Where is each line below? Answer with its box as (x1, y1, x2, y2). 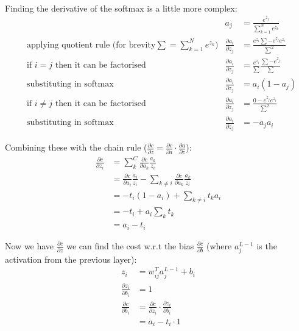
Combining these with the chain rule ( (5, 141, 147, 154)
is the (256, 239, 277, 252)
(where (206, 239, 232, 252)
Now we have (5, 239, 54, 252)
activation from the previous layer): (5, 252, 137, 265)
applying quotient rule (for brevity (27, 40, 156, 49)
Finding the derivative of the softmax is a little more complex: (5, 2, 237, 14)
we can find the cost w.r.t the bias (66, 239, 194, 252)
